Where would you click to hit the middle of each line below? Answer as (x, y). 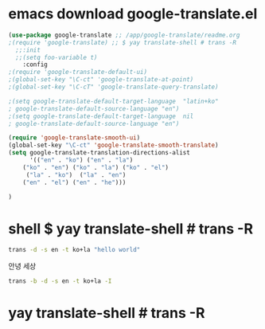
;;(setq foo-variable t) (57, 57)
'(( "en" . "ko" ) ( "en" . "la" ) (81, 160)
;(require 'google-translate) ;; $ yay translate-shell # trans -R (123, 42)
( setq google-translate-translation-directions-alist (99, 153)
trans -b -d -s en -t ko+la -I (60, 281)
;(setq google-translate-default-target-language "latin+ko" (113, 101)
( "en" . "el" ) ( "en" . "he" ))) (74, 182)
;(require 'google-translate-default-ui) (78, 72)
